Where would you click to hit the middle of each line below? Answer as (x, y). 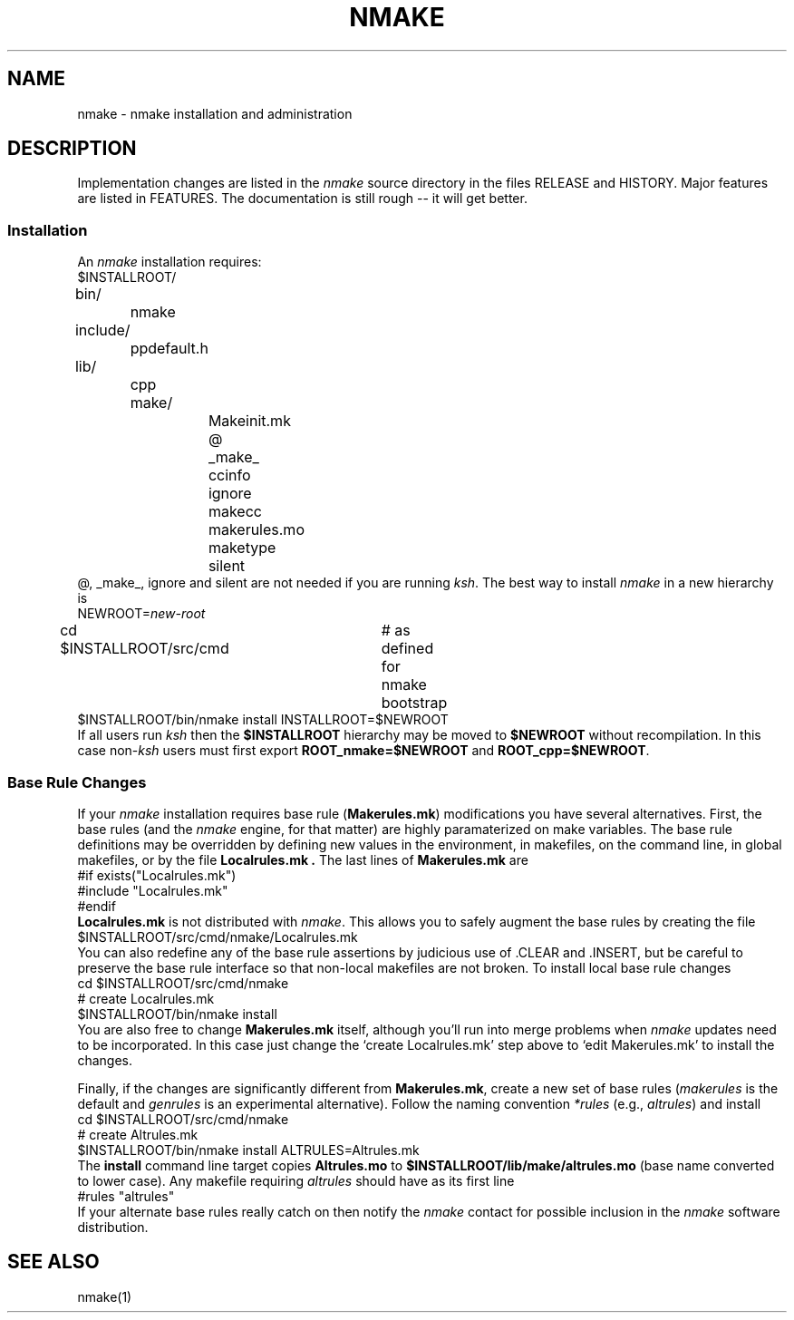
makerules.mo (256, 530)
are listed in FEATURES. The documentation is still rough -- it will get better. (302, 199)
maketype (242, 548)
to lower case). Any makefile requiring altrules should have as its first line (296, 1180)
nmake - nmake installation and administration (215, 113)
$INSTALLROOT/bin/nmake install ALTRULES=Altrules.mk (248, 1150)
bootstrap (414, 703)
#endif (97, 906)
